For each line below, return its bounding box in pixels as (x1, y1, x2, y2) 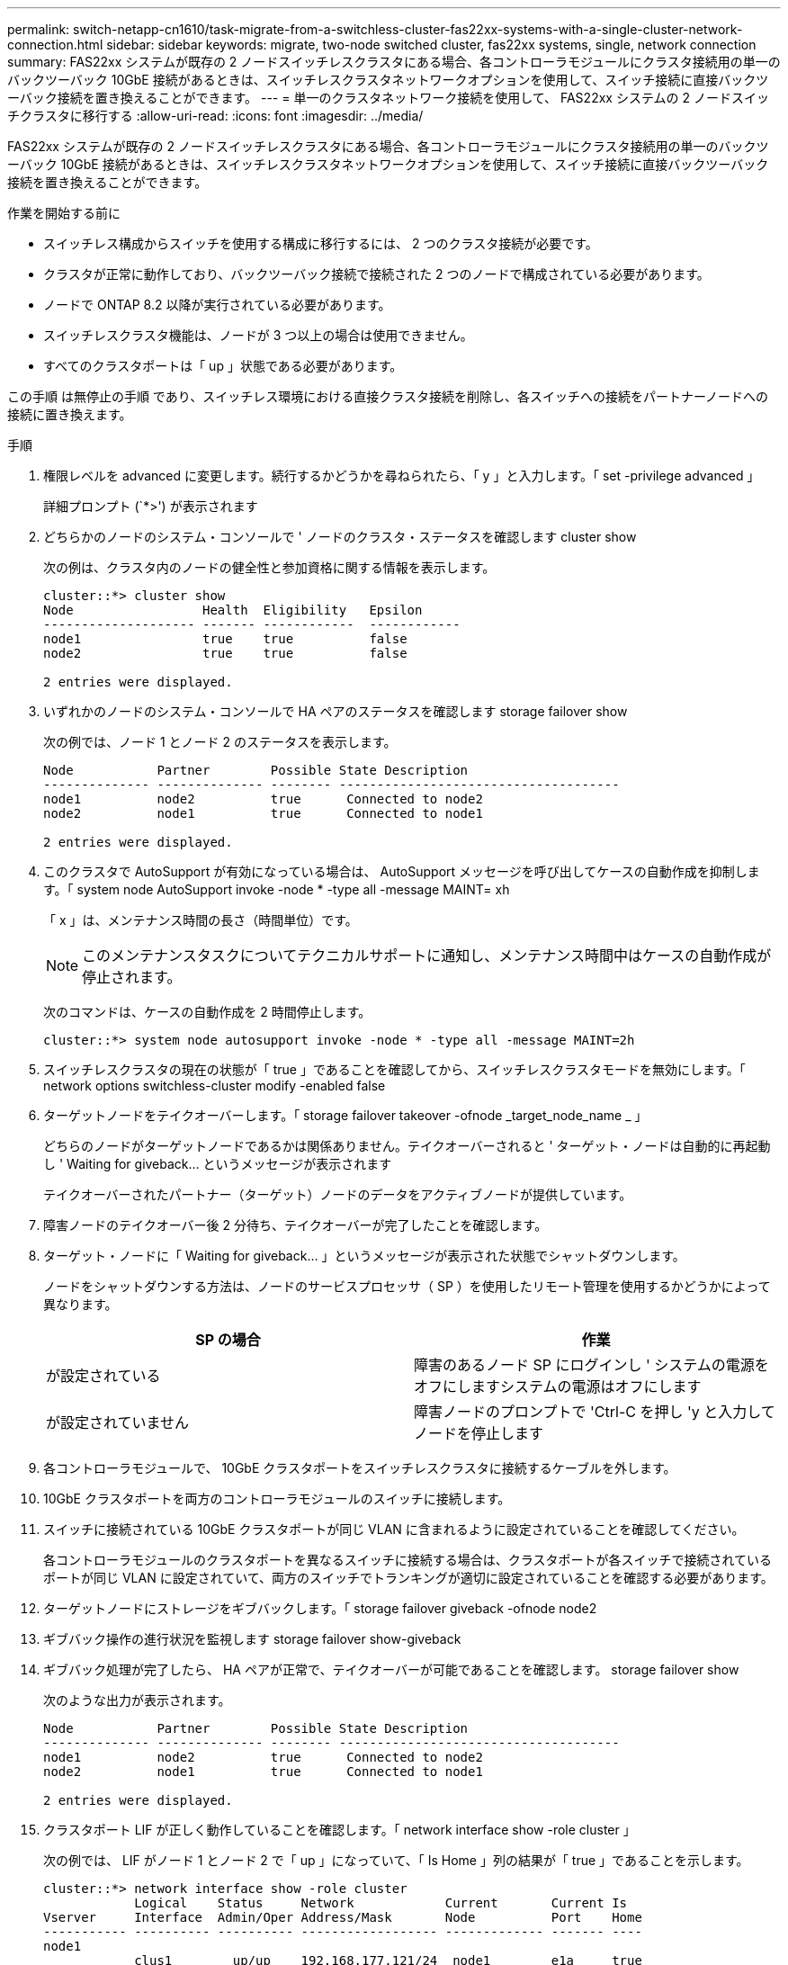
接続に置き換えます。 (7, 407, 132, 422)
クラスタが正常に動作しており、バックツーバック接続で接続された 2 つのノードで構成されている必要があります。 (43, 266, 710, 282)
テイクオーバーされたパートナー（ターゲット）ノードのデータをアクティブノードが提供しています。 (43, 1187, 632, 1202)
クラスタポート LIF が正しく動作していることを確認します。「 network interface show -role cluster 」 (43, 1822, 636, 1837)
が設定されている (46, 1367, 161, 1385)
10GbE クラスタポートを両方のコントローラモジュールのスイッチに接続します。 (43, 1491, 511, 1506)
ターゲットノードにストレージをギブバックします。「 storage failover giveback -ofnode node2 (43, 1601, 597, 1616)
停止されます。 (82, 968, 182, 986)
